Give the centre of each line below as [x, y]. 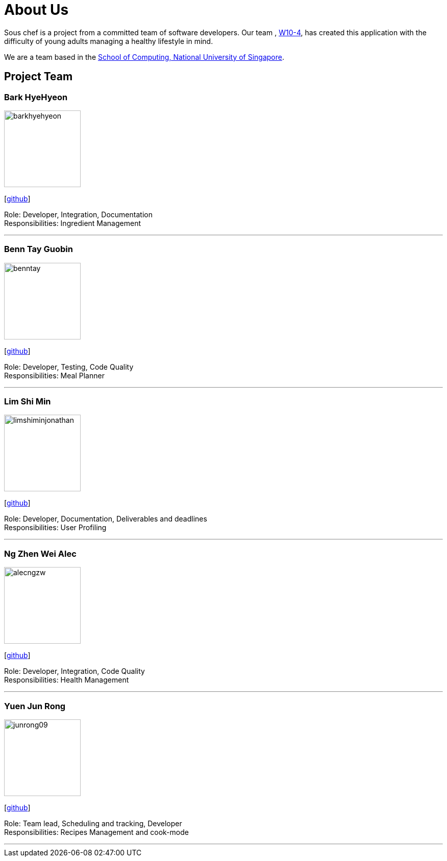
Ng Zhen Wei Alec [40, 553]
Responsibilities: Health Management [67, 680]
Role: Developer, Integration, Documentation [78, 214]
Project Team [39, 77]
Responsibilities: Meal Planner [54, 375]
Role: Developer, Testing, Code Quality [69, 367]
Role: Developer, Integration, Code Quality [74, 671]
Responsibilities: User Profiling [55, 528]
